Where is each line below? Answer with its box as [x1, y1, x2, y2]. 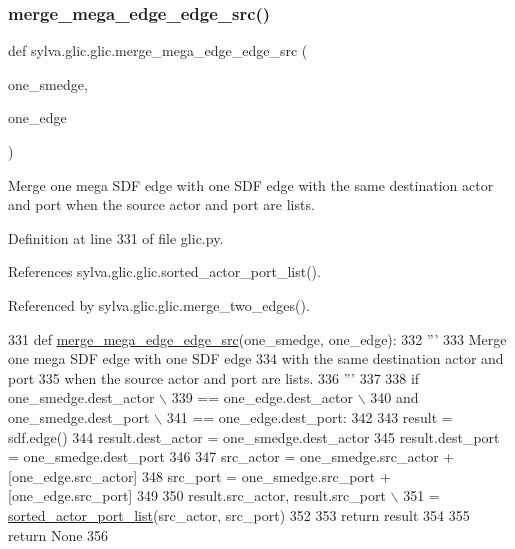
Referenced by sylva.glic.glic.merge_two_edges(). [8, 294, 310, 315]
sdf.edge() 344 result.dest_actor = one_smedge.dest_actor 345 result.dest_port [8, 426, 500, 447]
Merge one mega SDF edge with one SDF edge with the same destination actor [8, 174, 494, 195]
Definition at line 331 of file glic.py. [8, 227, 224, 248]
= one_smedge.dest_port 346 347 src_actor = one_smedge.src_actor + [8, 446, 455, 467]
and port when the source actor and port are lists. [8, 194, 315, 215]
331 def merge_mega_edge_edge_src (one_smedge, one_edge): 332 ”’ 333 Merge [8, 328, 507, 349]
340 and [370, 387, 419, 408]
